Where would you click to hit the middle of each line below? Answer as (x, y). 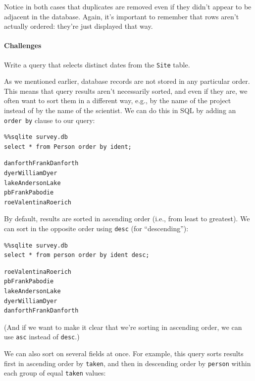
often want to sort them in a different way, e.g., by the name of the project (118, 100)
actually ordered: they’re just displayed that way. (78, 26)
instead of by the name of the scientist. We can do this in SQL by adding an (120, 110)
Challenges (23, 45)
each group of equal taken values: (55, 373)
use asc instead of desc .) (42, 337)
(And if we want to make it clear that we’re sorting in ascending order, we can (123, 327)
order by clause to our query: (50, 120)
